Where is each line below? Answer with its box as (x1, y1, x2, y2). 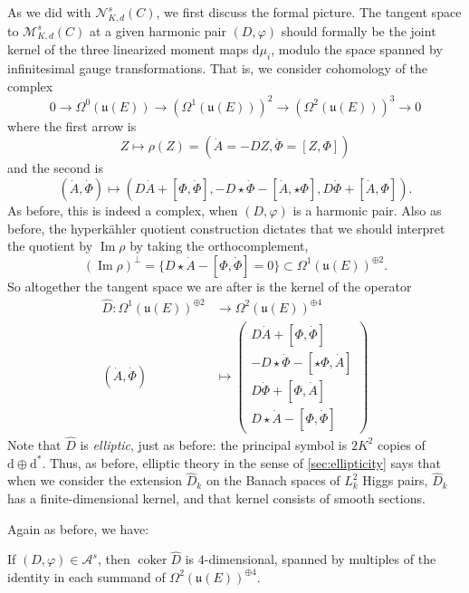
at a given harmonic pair (89, 21, 226, 40)
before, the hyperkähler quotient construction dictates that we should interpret (7, 218, 445, 237)
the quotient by (7, 236, 93, 255)
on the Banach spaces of (206, 471, 340, 490)
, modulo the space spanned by (271, 40, 443, 59)
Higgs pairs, (362, 471, 428, 490)
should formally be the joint (281, 21, 436, 40)
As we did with (7, 3, 91, 21)
